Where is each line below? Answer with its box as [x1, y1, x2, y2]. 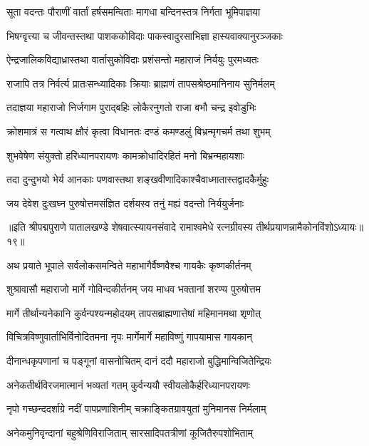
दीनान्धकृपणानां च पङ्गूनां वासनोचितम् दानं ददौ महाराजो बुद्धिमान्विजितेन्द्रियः [6, 353, 271, 368]
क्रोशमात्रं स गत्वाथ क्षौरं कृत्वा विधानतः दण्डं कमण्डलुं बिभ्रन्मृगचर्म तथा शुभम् [6, 123, 271, 138]
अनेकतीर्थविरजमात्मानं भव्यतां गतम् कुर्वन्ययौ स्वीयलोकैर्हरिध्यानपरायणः [6, 377, 250, 392]
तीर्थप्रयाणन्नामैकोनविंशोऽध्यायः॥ [256, 219, 363, 234]
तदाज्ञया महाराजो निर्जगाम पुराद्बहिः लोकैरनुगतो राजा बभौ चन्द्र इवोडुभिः [6, 100, 256, 115]
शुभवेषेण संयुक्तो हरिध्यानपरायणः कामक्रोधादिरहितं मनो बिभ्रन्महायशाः [6, 147, 245, 162]
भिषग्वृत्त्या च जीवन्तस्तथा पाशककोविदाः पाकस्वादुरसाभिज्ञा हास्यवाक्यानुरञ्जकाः [6, 28, 283, 43]
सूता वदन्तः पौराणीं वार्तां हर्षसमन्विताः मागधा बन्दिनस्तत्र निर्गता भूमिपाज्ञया [6, 4, 261, 19]
